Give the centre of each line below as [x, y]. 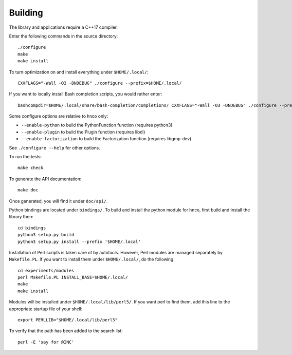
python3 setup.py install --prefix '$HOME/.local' [79, 242]
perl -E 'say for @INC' [46, 342]
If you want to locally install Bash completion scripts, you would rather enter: [86, 94]
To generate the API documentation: [45, 179]
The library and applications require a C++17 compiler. [63, 27]
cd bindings [32, 228]
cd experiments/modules [46, 271]
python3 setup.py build [46, 235]
